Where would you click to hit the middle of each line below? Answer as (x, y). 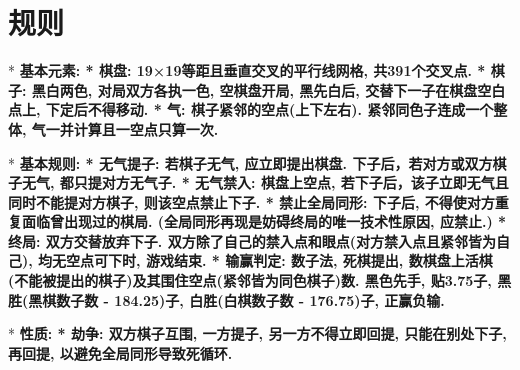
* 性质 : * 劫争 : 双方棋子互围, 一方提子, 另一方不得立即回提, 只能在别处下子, (257, 333)
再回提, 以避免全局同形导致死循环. (120, 352)
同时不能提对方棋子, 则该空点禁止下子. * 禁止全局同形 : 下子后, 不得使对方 (251, 201)
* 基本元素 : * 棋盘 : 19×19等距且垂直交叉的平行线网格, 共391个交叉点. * (247, 70)
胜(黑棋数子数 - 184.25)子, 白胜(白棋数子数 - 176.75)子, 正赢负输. (226, 299)
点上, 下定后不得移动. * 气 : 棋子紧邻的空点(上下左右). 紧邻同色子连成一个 (251, 109)
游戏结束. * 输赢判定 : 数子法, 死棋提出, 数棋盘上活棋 (319, 260)
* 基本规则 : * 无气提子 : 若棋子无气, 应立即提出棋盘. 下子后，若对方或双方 (250, 162)
